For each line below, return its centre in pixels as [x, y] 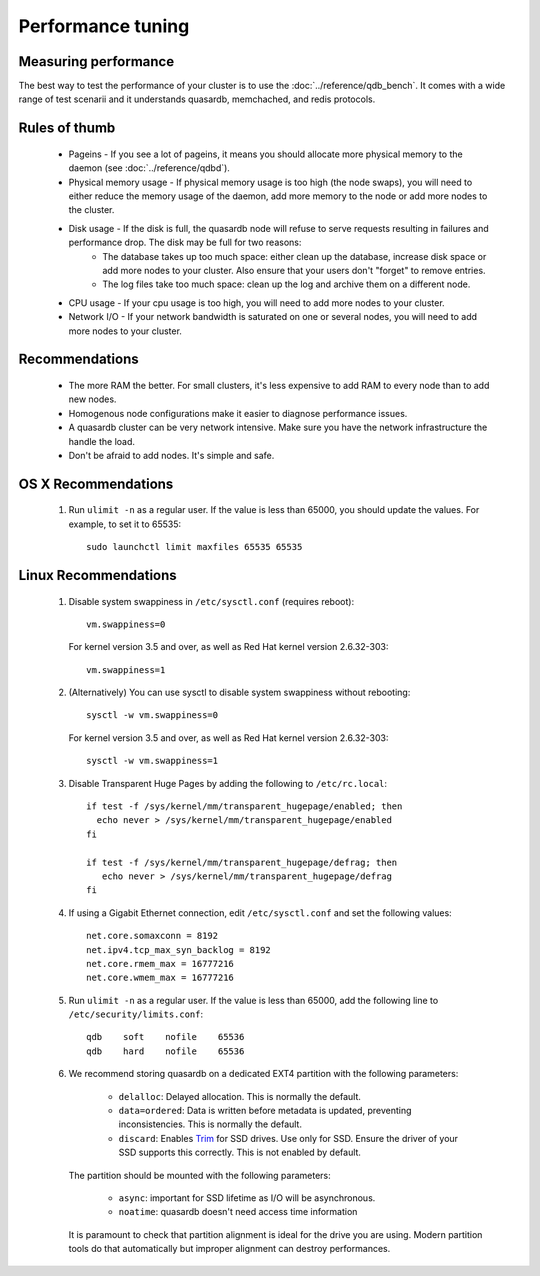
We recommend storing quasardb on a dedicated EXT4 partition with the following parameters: [263, 1074]
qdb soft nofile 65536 [165, 1037]
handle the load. [101, 441]
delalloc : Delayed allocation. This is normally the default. [240, 1096]
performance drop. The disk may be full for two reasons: [185, 242]
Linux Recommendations [97, 575]
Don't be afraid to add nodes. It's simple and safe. [171, 455]
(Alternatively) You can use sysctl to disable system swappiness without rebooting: [239, 692]
